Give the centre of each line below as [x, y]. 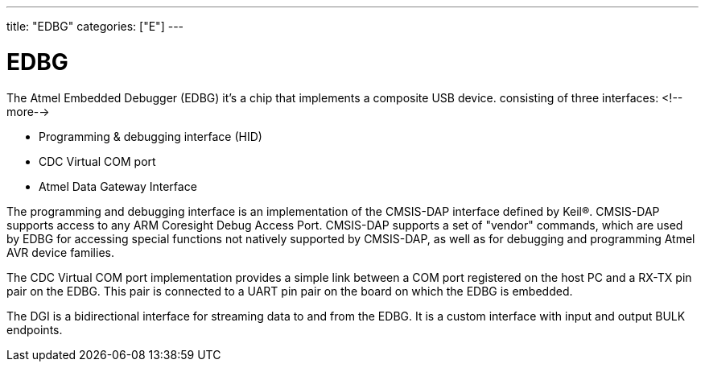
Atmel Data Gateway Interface [118, 186]
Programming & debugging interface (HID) [150, 136]
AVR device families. [60, 252]
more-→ [28, 111]
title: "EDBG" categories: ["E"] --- [95, 26]
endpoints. [35, 329]
